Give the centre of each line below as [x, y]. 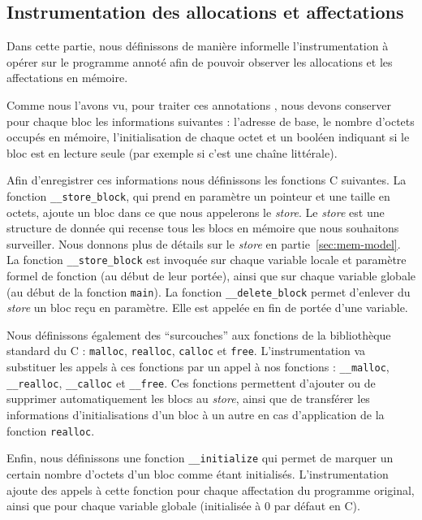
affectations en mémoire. [67, 78]
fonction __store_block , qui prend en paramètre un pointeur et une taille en [198, 195]
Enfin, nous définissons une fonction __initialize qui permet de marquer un [200, 458]
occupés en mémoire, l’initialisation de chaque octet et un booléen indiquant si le [208, 137]
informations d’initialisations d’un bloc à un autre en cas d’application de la [196, 415]
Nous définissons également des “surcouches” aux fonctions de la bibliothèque [199, 334]
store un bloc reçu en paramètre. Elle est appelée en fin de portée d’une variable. [207, 308]
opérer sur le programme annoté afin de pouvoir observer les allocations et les [200, 61]
